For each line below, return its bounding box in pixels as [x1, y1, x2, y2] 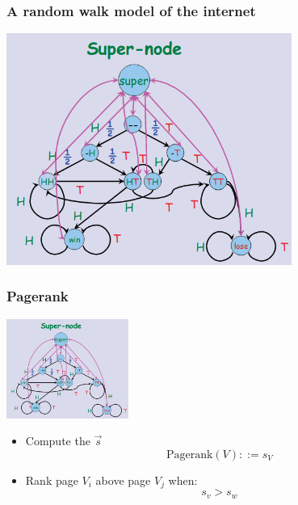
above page [95, 471, 151, 488]
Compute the [25, 432, 90, 449]
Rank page [25, 471, 78, 488]
